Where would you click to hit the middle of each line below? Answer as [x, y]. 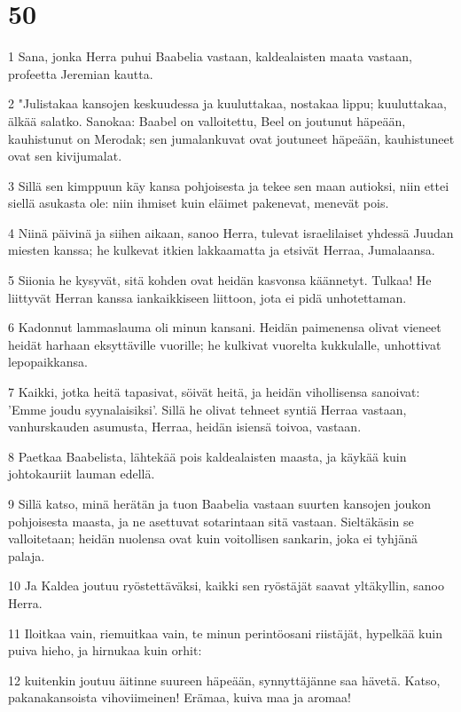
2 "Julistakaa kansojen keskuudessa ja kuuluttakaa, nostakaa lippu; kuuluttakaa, [227, 103]
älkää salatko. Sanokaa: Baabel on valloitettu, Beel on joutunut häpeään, [207, 120]
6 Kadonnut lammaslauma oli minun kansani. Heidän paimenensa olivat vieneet [225, 327]
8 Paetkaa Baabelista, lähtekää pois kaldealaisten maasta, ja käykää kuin [207, 456]
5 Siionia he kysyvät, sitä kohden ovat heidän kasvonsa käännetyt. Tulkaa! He [220, 280]
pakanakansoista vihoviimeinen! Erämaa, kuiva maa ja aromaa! [180, 697]
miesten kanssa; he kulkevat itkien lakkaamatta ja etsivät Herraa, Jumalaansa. [222, 250]
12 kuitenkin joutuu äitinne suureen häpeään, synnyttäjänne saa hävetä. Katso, [224, 680]
